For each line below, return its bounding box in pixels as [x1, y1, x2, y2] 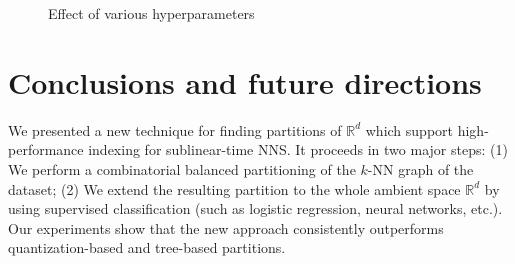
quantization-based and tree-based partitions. [8, 237, 286, 258]
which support [365, 119, 454, 140]
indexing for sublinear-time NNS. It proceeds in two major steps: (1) [88, 139, 508, 160]
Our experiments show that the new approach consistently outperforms [8, 217, 444, 238]
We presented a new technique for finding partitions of [8, 119, 342, 140]
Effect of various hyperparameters [48, 3, 255, 23]
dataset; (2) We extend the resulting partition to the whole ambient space [8, 178, 461, 199]
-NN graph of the [367, 158, 474, 179]
